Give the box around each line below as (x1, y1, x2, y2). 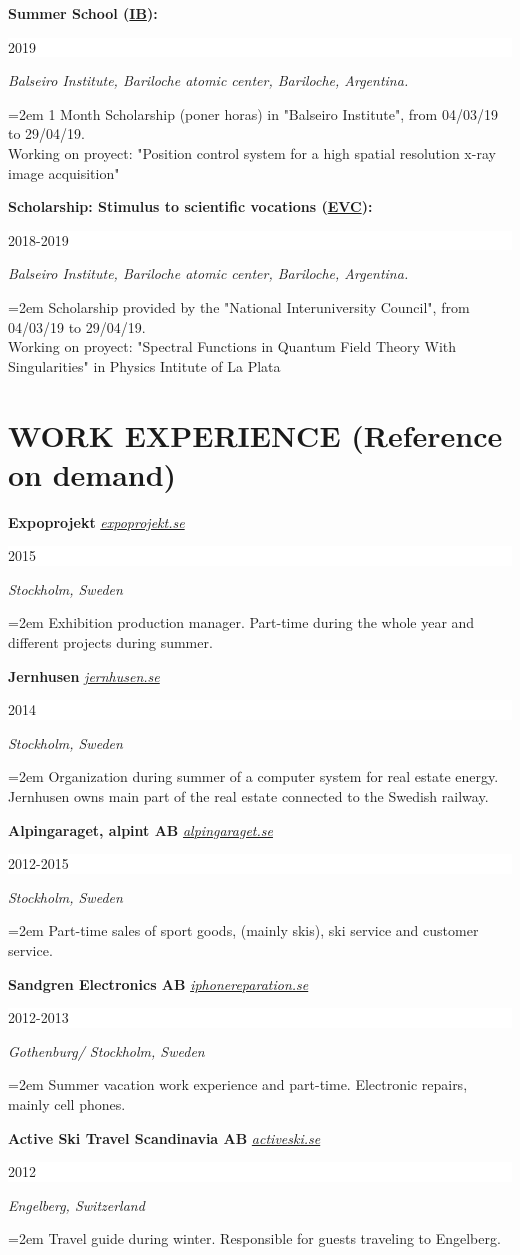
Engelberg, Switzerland (8, 1194, 145, 1215)
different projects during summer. (8, 632, 213, 652)
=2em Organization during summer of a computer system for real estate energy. (8, 766, 499, 787)
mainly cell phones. (8, 1093, 126, 1114)
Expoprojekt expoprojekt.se (8, 511, 185, 532)
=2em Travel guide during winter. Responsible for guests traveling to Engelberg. (8, 1228, 501, 1249)
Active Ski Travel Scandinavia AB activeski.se (8, 1127, 321, 1148)
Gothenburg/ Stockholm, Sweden (8, 1040, 205, 1061)
